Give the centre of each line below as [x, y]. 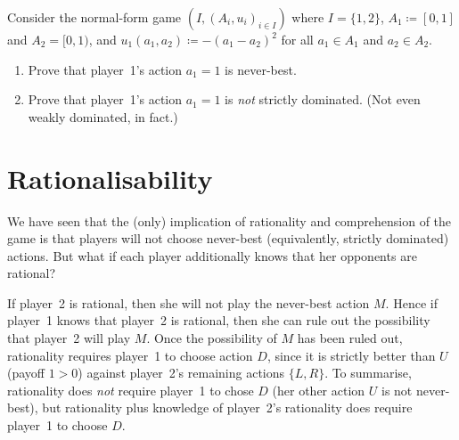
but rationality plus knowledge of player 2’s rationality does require [227, 407]
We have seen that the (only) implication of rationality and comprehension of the [229, 220]
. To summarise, [368, 373]
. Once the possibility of [212, 338]
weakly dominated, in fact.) [103, 116]
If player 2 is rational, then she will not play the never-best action [189, 302]
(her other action [319, 390]
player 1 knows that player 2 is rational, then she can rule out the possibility [219, 320]
